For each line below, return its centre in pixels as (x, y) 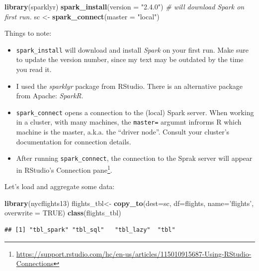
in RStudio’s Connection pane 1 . (64, 169)
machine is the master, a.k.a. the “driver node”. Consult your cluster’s (123, 132)
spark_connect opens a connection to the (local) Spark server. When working (135, 112)
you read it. (34, 69)
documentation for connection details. (74, 141)
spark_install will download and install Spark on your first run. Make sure (132, 49)
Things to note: (28, 33)
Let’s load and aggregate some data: (60, 186)
